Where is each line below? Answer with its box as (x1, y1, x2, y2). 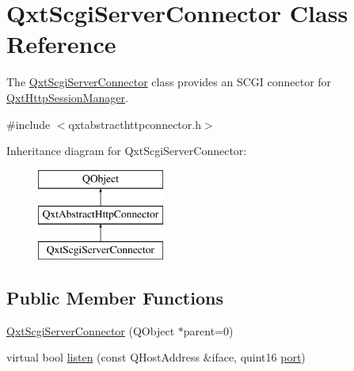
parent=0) (183, 322, 234, 339)
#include (6, 115, 51, 132)
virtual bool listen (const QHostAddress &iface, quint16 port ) (6, 349, 306, 365)
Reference (6, 28, 116, 60)
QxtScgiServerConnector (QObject (6, 322, 175, 339)
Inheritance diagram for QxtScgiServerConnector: (6, 142, 247, 159)
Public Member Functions (6, 286, 223, 310)
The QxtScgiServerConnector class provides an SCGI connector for (6, 74, 332, 90)
